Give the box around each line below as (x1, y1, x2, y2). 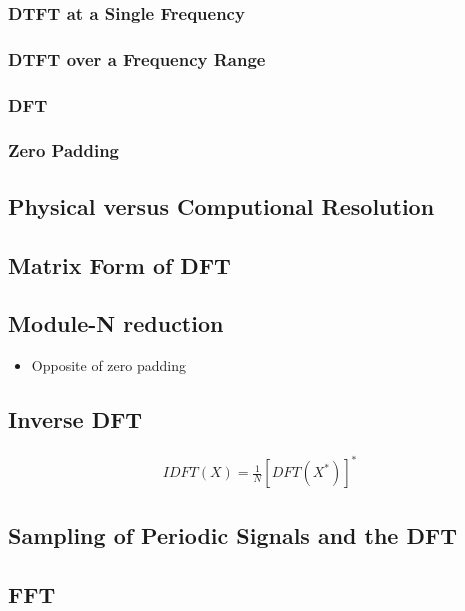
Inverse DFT (8, 404, 143, 435)
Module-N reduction (8, 308, 224, 339)
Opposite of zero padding (31, 355, 186, 376)
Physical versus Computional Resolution (8, 190, 435, 221)
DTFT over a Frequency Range (8, 46, 266, 71)
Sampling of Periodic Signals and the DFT (8, 519, 457, 550)
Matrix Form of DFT (8, 249, 231, 280)
